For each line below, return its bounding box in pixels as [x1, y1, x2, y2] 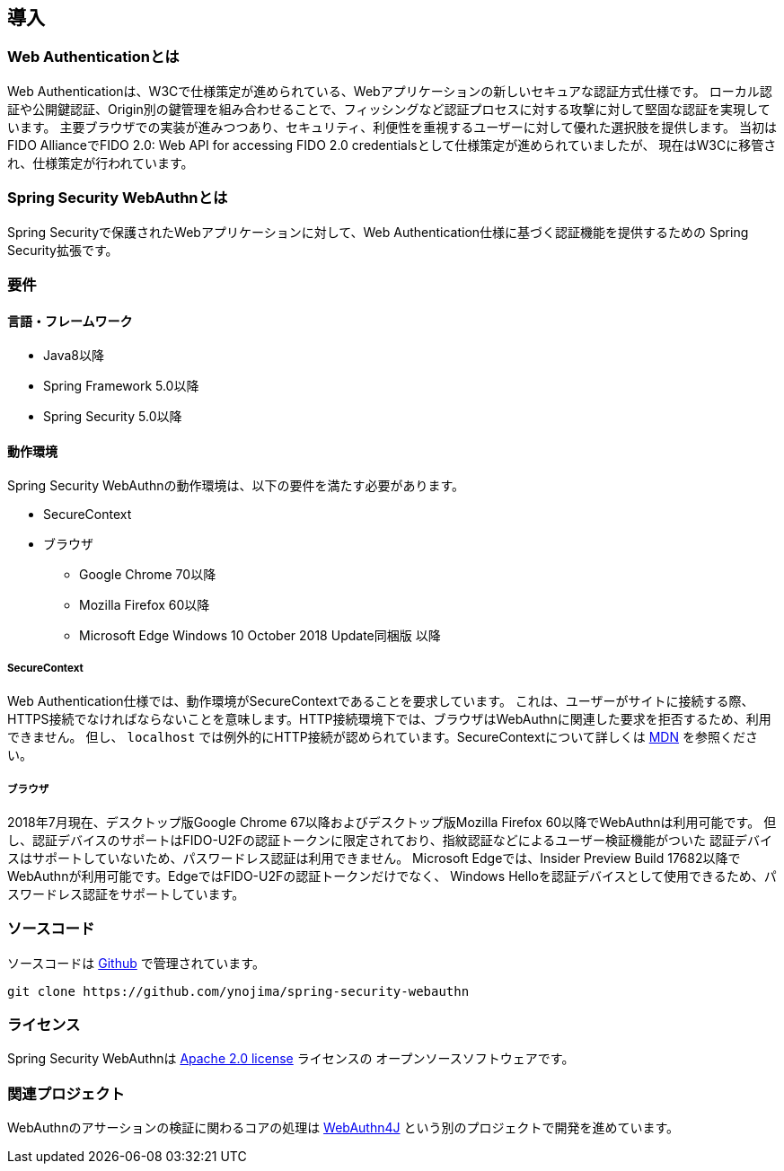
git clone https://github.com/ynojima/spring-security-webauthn [7, 983, 470, 999]
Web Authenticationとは [7, 48, 180, 66]
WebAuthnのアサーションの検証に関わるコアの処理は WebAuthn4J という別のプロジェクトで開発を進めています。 [7, 1120, 680, 1136]
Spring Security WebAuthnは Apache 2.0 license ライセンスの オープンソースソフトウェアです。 [7, 1051, 575, 1067]
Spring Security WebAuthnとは [7, 189, 228, 207]
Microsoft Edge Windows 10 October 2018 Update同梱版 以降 [79, 628, 441, 644]
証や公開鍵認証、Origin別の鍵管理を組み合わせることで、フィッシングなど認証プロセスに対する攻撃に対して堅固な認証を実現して [7, 101, 771, 117]
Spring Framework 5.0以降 [43, 378, 199, 394]
